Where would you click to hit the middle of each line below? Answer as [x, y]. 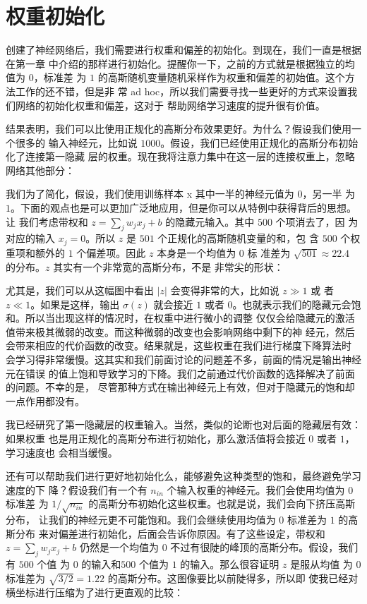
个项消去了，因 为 [317, 221]
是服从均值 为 [321, 564]
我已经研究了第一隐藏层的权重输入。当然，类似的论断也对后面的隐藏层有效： [183, 424]
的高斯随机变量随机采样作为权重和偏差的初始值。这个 [221, 77]
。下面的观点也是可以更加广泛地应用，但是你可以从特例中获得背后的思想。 [183, 208]
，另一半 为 [329, 194]
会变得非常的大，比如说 [225, 290]
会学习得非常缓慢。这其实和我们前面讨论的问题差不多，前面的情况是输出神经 [183, 360]
